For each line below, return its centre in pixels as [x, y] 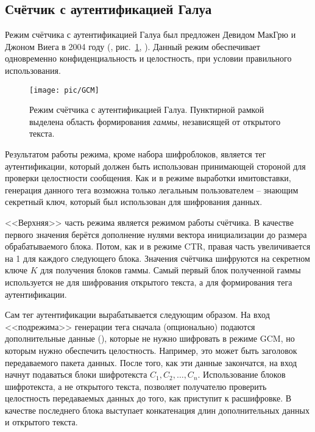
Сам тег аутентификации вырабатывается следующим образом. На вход [137, 315]
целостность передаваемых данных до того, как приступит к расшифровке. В [148, 398]
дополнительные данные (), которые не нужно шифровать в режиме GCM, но [150, 338]
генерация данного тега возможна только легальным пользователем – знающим [152, 189]
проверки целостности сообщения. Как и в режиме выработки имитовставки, [148, 178]
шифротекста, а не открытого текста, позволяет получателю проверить [136, 386]
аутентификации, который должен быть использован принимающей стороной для [155, 166]
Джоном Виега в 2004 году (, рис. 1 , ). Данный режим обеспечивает [133, 46]
